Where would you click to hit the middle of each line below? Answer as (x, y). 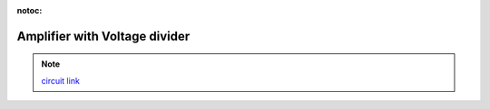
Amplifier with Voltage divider (103, 36)
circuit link (61, 80)
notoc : (29, 10)
